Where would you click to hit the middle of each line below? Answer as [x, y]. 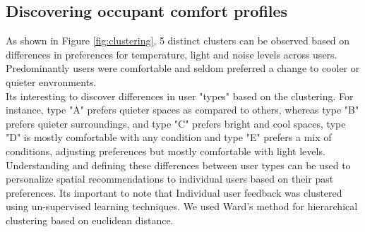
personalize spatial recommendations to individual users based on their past [170, 179]
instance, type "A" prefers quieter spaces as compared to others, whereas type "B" [182, 110]
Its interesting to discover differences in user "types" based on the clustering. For [180, 96]
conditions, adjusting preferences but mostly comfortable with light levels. [166, 151]
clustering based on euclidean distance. [90, 220]
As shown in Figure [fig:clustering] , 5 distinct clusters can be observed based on [178, 41]
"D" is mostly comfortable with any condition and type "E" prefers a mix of [169, 137]
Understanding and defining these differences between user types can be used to [178, 165]
